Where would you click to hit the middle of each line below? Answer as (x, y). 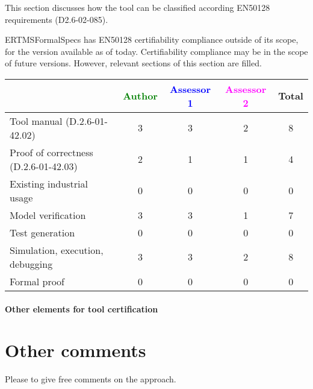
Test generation (42, 232)
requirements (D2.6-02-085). (57, 19)
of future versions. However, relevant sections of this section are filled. (133, 63)
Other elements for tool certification (82, 308)
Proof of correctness (51, 152)
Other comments (76, 350)
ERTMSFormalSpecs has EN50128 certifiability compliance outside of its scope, (152, 40)
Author (140, 96)
